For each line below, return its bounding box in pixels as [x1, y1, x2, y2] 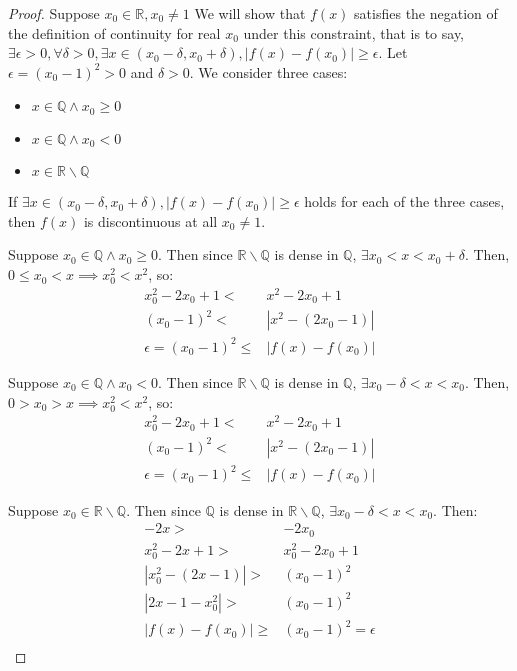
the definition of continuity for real [8, 22, 221, 43]
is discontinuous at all [83, 210, 218, 231]
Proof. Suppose [8, 3, 100, 23]
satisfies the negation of [354, 3, 498, 23]
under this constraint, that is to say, [243, 22, 465, 43]
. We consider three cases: [189, 61, 348, 82]
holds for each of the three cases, [304, 191, 505, 212]
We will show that [194, 3, 306, 23]
